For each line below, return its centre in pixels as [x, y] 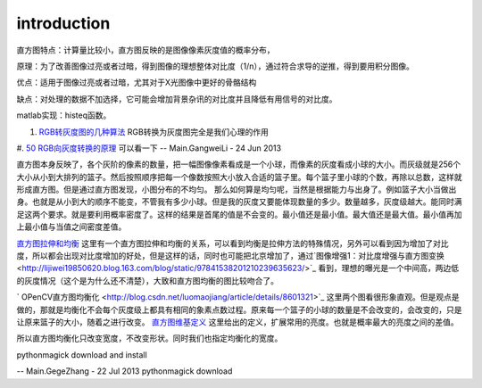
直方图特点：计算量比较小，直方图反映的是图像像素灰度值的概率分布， [145, 50]
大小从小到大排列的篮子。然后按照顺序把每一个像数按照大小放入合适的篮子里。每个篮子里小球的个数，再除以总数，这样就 [239, 177]
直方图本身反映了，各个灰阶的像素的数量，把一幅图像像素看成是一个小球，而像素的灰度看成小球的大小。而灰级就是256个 [239, 164]
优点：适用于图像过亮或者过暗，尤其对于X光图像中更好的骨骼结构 [137, 83]
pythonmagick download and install [82, 355]
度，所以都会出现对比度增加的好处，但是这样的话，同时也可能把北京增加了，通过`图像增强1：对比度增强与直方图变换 [231, 256]
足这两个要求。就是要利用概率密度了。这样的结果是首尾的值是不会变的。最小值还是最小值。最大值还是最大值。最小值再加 [239, 214]
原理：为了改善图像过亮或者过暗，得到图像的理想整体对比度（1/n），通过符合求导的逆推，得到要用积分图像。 [216, 66]
